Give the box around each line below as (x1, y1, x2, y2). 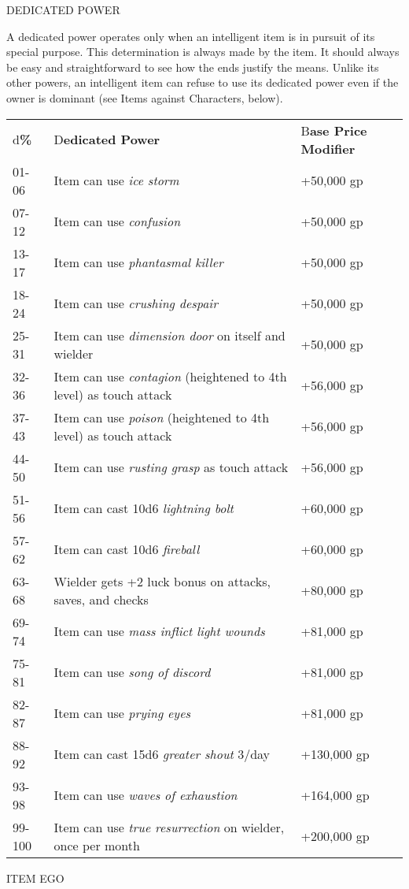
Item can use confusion (53, 212, 181, 231)
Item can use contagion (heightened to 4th (53, 366, 287, 385)
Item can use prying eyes (53, 704, 191, 723)
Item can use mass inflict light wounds (53, 622, 265, 641)
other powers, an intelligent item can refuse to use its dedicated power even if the (6, 74, 399, 91)
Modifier (300, 139, 356, 158)
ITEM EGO (6, 869, 64, 886)
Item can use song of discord (53, 663, 211, 682)
